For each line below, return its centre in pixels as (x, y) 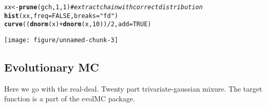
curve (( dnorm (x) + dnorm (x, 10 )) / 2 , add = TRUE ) (78, 24)
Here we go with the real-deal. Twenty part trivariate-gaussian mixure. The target (133, 88)
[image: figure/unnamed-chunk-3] (61, 40)
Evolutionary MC (52, 67)
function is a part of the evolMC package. (70, 99)
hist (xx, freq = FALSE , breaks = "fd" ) (61, 16)
